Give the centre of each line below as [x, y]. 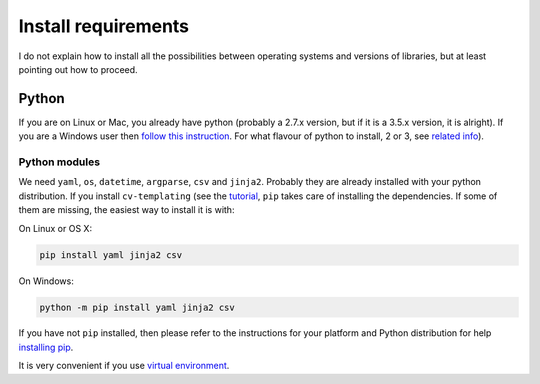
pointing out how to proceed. [78, 69]
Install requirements [104, 26]
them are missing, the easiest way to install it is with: [126, 210]
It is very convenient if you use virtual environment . [124, 366]
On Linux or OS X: [55, 228]
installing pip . [46, 347]
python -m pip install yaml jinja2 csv [137, 307]
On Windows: [46, 281]
